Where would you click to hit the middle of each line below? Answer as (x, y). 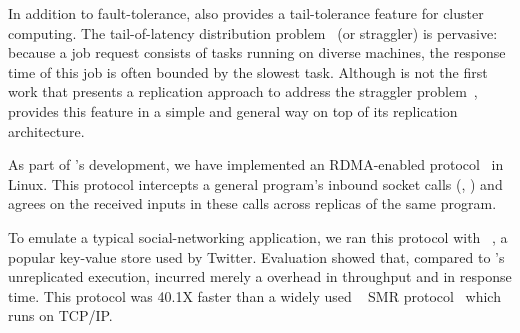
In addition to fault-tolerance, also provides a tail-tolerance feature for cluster (246, 13)
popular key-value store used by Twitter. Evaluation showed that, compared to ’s (256, 256)
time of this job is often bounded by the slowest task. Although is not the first (248, 71)
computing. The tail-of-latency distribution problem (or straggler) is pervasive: (253, 32)
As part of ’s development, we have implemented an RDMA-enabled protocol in (256, 164)
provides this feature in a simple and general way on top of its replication (233, 110)
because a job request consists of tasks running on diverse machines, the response (257, 52)
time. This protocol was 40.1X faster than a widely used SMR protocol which (254, 295)
